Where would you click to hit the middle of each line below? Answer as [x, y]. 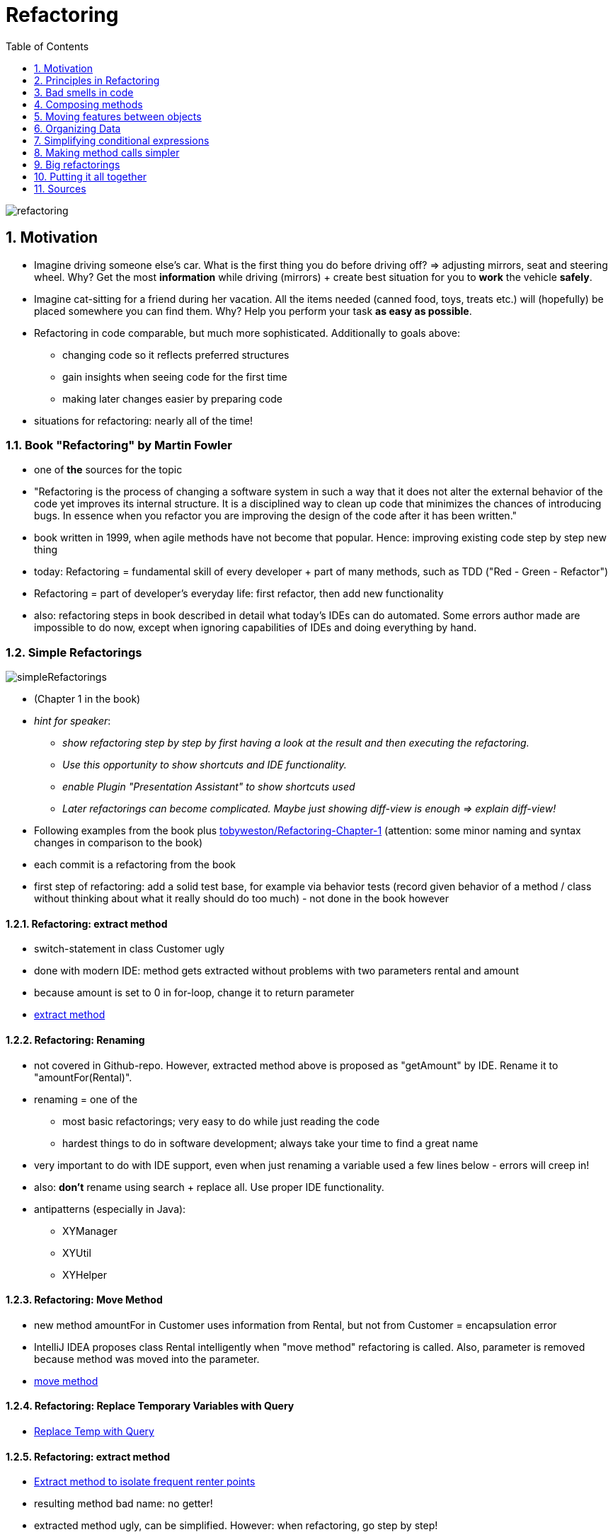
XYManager [90, 1231]
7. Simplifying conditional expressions [122, 140]
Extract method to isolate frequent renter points [145, 1482]
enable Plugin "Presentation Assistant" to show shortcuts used [209, 787]
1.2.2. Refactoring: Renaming [75, 1040]
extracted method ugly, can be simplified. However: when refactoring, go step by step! [236, 1526]
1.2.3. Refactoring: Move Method [84, 1300]
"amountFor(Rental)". [83, 1077]
